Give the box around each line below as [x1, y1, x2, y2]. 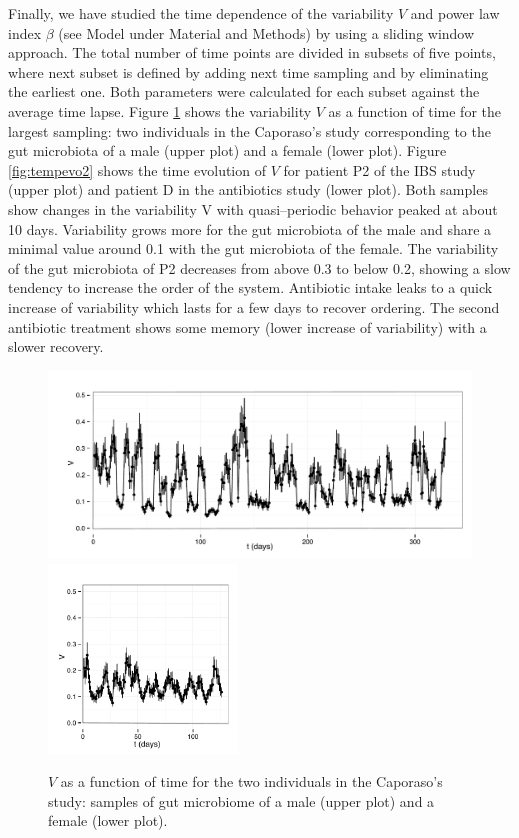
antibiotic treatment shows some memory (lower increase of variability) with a [8, 316, 487, 337]
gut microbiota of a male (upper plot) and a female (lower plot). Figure [8, 140, 447, 161]
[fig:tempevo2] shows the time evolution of [8, 159, 266, 180]
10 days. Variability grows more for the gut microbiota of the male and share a [8, 218, 492, 239]
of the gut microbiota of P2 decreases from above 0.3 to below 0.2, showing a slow [8, 257, 511, 278]
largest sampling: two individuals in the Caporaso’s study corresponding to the [8, 120, 491, 141]
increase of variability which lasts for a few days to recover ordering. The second [8, 296, 500, 317]
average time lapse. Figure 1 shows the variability [8, 100, 312, 121]
